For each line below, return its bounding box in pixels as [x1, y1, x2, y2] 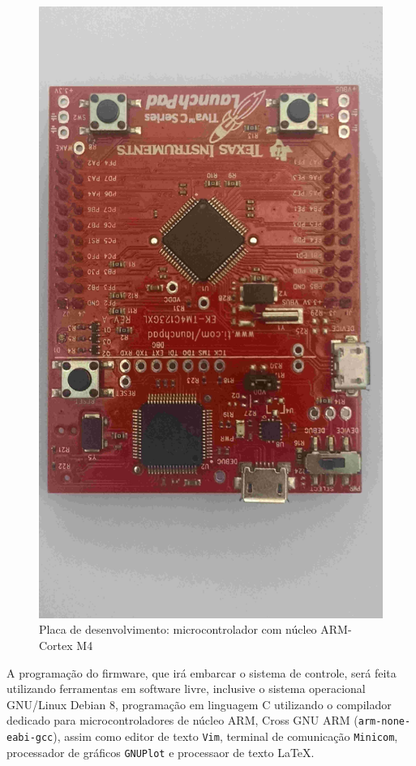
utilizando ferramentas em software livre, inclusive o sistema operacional [6, 680, 366, 697]
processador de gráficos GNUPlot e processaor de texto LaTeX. [6, 743, 315, 760]
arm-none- [358, 716, 411, 728]
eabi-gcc [6, 731, 54, 743]
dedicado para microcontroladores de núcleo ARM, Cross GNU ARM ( [6, 712, 358, 729]
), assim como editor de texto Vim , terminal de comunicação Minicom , [53, 727, 398, 744]
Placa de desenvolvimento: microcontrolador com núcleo [39, 621, 317, 638]
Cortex [39, 636, 73, 653]
